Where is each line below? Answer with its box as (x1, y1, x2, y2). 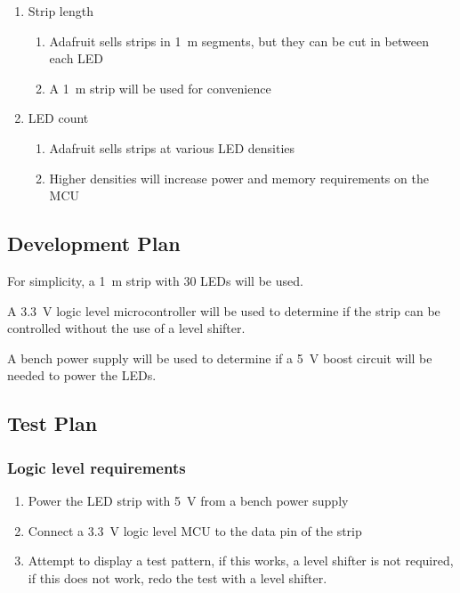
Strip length (28, 2, 93, 20)
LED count (28, 109, 89, 127)
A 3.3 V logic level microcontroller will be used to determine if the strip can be (7, 301, 440, 320)
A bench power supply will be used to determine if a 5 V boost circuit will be (7, 348, 432, 367)
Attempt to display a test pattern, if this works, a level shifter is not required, (28, 551, 454, 570)
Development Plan (7, 230, 181, 257)
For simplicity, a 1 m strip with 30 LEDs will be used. (7, 271, 303, 289)
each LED (49, 49, 104, 68)
